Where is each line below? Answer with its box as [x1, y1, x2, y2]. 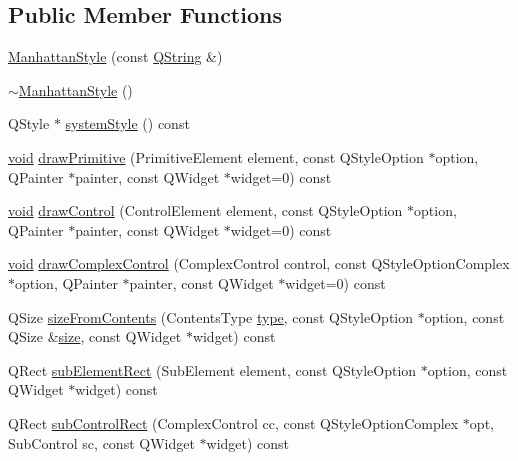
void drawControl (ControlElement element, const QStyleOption [8, 200, 403, 221]
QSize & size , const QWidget [8, 326, 182, 347]
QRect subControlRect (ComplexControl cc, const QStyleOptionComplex [8, 412, 459, 433]
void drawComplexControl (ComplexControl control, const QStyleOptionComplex [8, 253, 510, 274]
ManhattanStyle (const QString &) [8, 46, 223, 67]
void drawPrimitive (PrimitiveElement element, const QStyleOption [8, 146, 424, 167]
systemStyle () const [65, 113, 190, 134]
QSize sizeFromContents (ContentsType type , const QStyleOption [8, 306, 414, 327]
